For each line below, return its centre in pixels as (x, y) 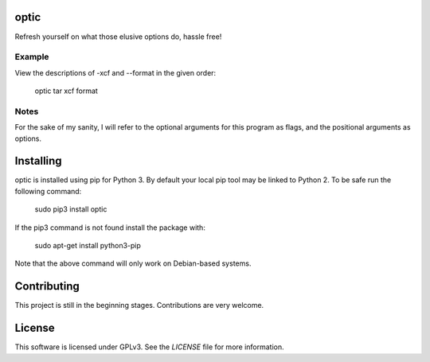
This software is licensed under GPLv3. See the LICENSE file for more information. (149, 347)
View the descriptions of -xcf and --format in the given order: (115, 72)
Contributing (47, 286)
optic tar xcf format (66, 91)
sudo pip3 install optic (71, 209)
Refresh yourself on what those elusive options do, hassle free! (118, 37)
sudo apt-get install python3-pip (88, 246)
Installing (39, 161)
